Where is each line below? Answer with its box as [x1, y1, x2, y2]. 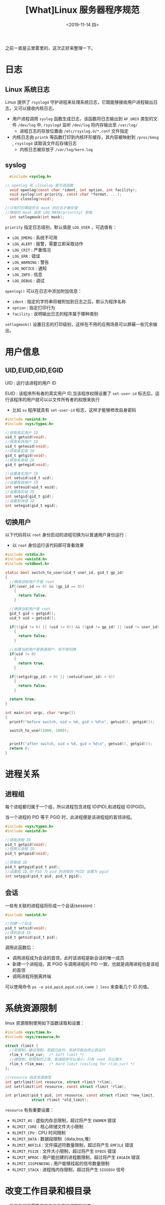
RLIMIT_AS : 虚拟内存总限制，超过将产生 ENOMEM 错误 [12, 1117, 116, 1123]
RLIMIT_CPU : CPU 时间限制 [12, 1130, 66, 1136]
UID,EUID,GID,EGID [5, 366, 64, 375]
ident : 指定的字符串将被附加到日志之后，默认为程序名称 [12, 298, 126, 304]
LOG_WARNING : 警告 [12, 259, 49, 265]
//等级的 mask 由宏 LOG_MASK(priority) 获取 [5, 210, 92, 215]
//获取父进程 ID [5, 847, 35, 852]
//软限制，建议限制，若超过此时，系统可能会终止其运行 [9, 1048, 106, 1053]
